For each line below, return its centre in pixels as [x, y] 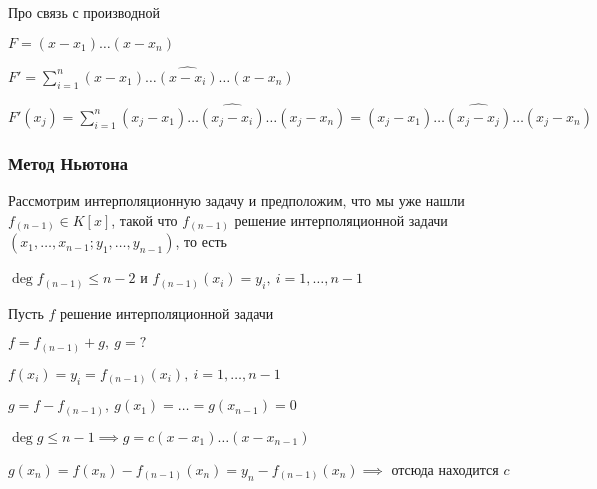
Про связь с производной [84, 12]
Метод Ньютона [68, 162]
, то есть [201, 241]
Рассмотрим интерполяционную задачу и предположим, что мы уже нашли [236, 200]
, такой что [144, 219]
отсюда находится [445, 468]
